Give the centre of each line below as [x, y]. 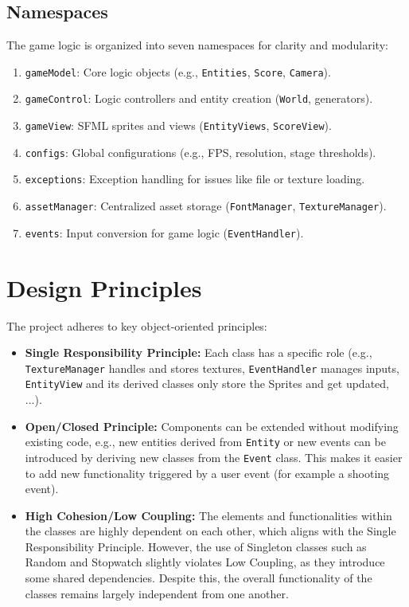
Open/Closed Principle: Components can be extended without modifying [212, 426]
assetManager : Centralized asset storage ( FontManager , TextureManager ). [206, 206]
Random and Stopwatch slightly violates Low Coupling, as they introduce [205, 562]
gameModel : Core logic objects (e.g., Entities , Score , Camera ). [178, 71]
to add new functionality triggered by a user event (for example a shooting [207, 473]
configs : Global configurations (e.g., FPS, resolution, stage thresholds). [201, 152]
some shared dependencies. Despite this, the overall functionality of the [199, 578]
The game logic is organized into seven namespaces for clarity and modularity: [197, 45]
